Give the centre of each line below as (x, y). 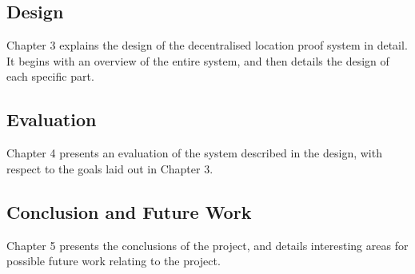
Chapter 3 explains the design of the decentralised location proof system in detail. (207, 45)
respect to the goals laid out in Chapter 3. (110, 168)
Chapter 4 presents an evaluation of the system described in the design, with (194, 153)
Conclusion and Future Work (129, 211)
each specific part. (50, 76)
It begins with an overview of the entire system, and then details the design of (198, 60)
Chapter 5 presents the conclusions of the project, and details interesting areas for (207, 245)
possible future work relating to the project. (114, 261)
